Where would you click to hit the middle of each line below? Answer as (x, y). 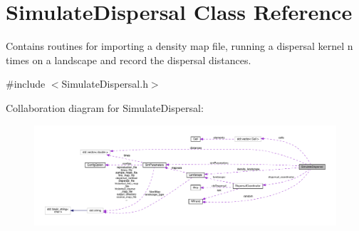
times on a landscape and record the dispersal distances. (129, 60)
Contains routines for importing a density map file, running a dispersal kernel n (179, 46)
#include (26, 84)
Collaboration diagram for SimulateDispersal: (105, 107)
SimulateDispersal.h (105, 84)
